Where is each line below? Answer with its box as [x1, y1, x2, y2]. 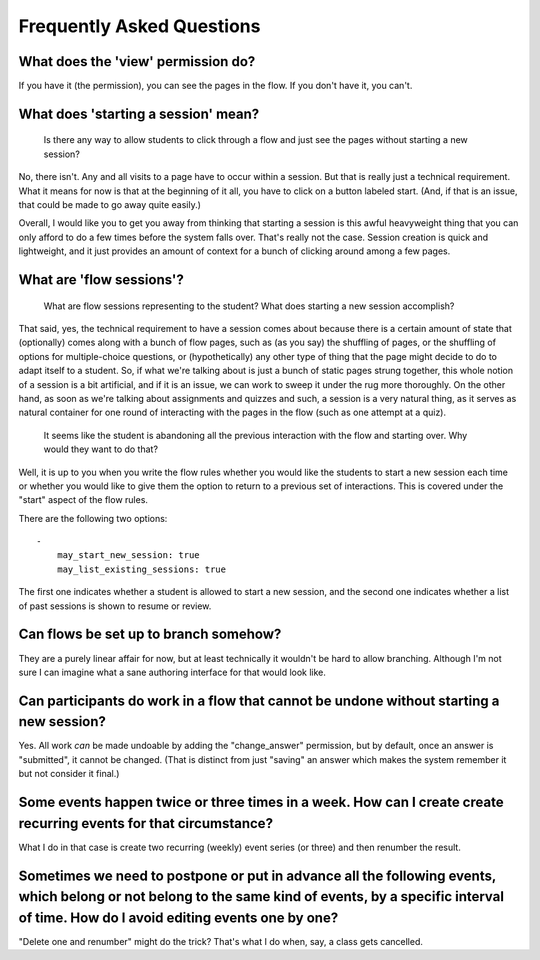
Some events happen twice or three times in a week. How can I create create [18, 794, 504, 811]
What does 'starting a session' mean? [18, 105, 260, 122]
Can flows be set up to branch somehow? [18, 626, 282, 643]
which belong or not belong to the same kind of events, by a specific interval [18, 888, 505, 905]
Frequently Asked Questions [18, 15, 261, 37]
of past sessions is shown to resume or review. [18, 600, 212, 612]
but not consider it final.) [18, 768, 120, 780]
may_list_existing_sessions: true [56, 563, 227, 575]
